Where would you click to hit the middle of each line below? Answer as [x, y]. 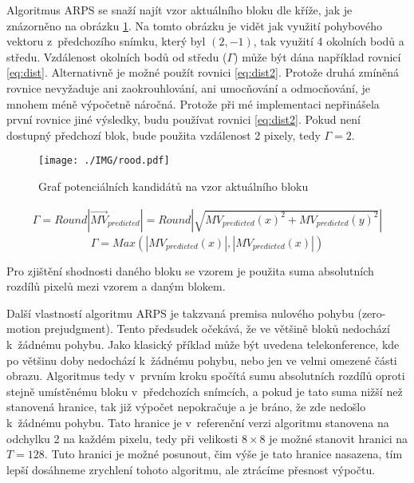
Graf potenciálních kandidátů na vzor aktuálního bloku [173, 186]
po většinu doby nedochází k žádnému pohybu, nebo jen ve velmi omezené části [202, 360]
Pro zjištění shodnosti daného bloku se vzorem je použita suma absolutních [190, 270]
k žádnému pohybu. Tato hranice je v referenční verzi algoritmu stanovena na [198, 422]
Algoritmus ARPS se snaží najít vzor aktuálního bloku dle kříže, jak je [179, 10]
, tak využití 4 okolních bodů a [329, 41]
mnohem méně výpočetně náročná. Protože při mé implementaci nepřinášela [193, 103]
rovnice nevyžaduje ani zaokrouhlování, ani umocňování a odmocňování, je [188, 87]
